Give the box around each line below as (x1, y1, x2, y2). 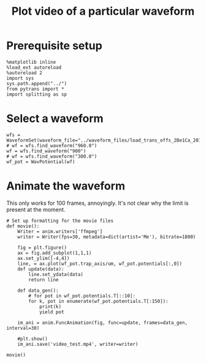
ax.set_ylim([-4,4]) (17, 255, 70, 261)
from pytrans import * (6, 86, 64, 92)
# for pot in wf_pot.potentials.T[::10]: (28, 292, 136, 299)
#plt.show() (17, 335, 48, 342)
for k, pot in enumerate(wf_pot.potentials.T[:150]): (28, 298, 169, 304)
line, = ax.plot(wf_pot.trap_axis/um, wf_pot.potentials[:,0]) (17, 261, 183, 267)
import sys (6, 75, 34, 81)
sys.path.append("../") (6, 80, 67, 86)
